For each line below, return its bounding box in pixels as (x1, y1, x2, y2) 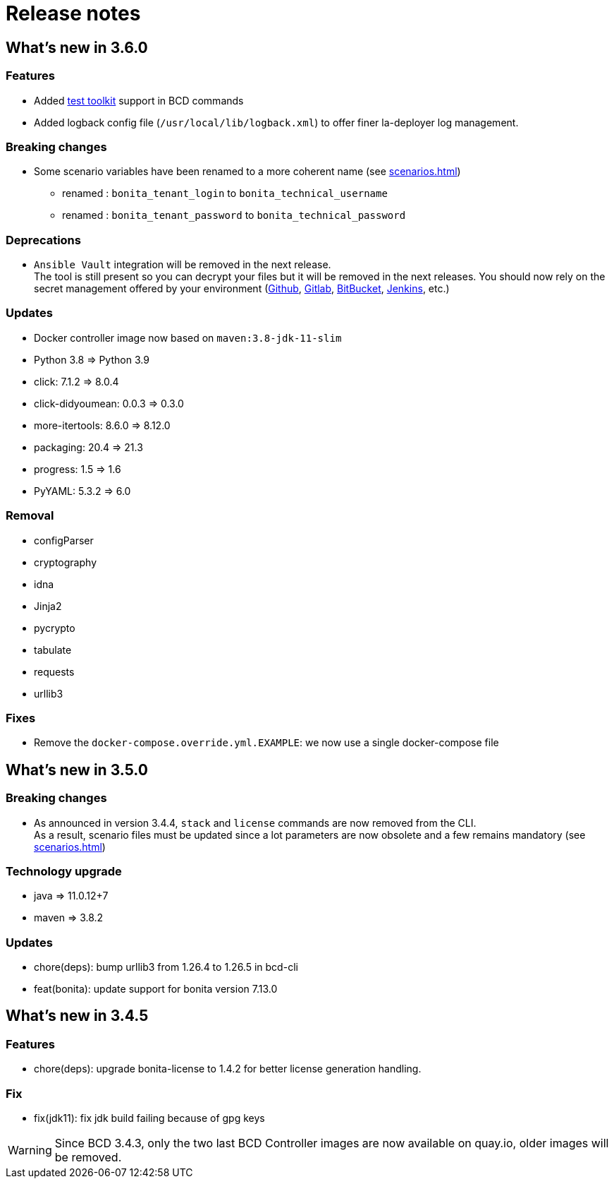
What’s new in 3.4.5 (6, 1007, 149, 1025)
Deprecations (6, 232, 81, 247)
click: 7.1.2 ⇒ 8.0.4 (34, 375, 119, 388)
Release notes (6, 1, 141, 25)
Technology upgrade (6, 863, 122, 878)
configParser (34, 534, 94, 546)
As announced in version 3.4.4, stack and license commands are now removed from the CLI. (34, 816, 477, 829)
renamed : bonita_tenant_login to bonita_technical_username (62, 187, 388, 200)
